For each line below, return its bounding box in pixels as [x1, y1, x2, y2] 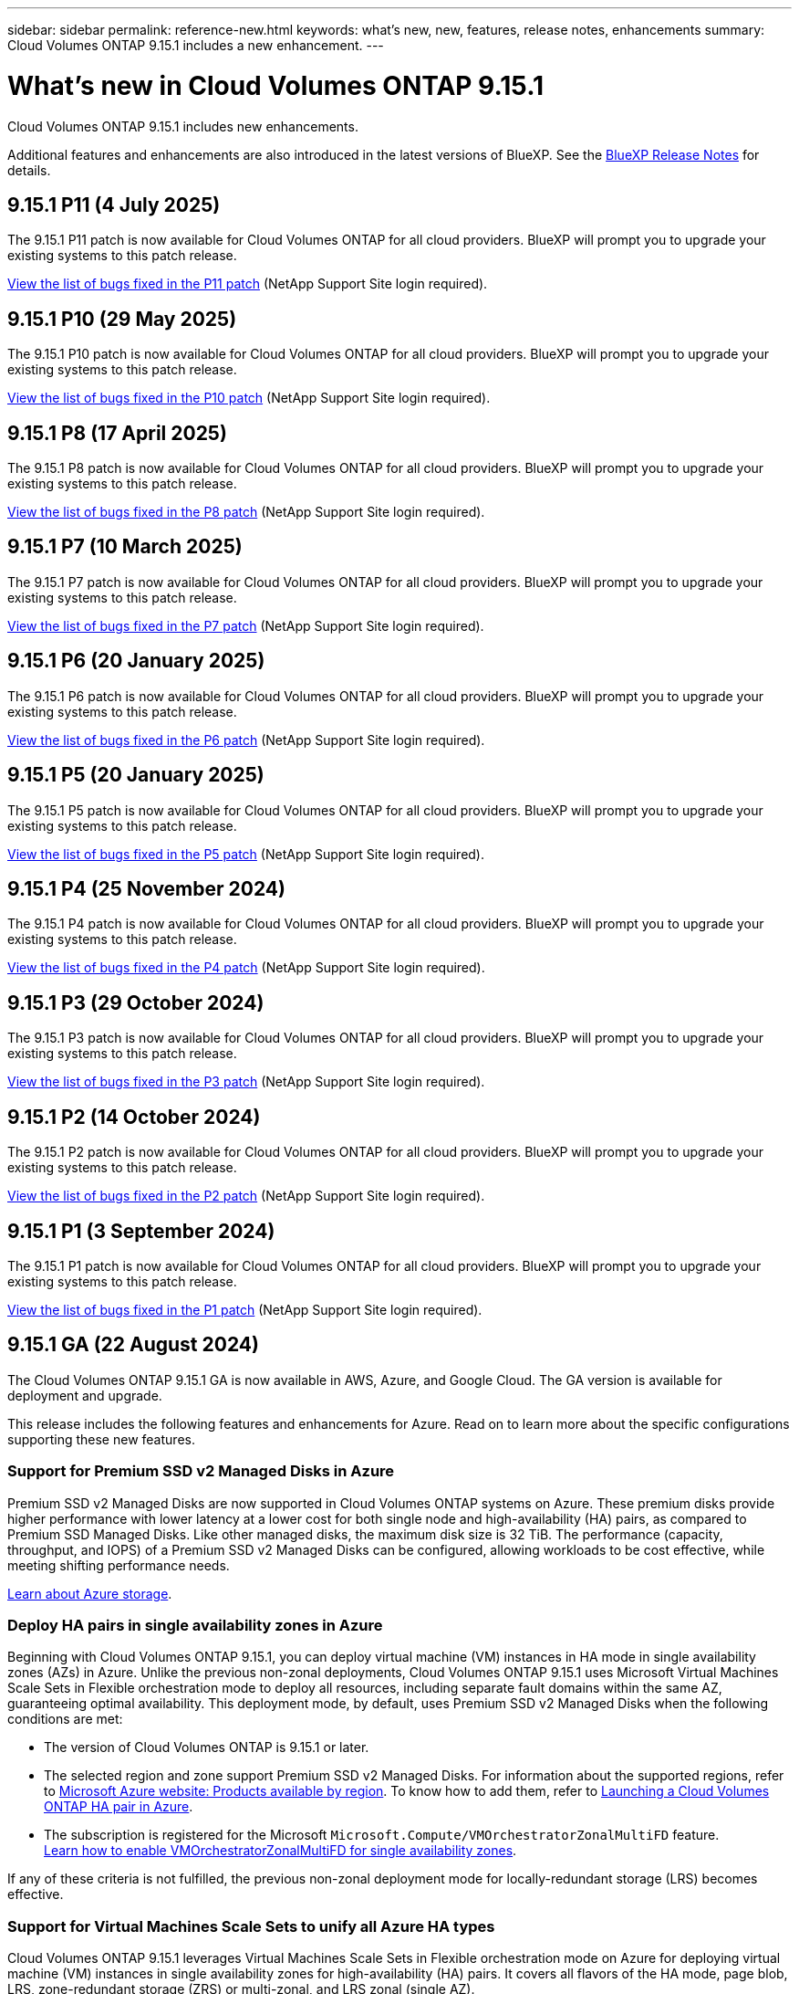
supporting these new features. [7, 1431, 195, 1447]
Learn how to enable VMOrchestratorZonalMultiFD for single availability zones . [44, 1842, 517, 1859]
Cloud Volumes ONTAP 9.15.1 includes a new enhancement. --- [7, 37, 384, 53]
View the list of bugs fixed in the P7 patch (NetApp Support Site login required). [7, 617, 484, 634]
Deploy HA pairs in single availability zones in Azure [7, 1615, 383, 1634]
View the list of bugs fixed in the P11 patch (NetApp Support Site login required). [7, 276, 488, 292]
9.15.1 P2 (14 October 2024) [7, 1105, 261, 1128]
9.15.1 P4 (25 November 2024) [7, 876, 285, 900]
